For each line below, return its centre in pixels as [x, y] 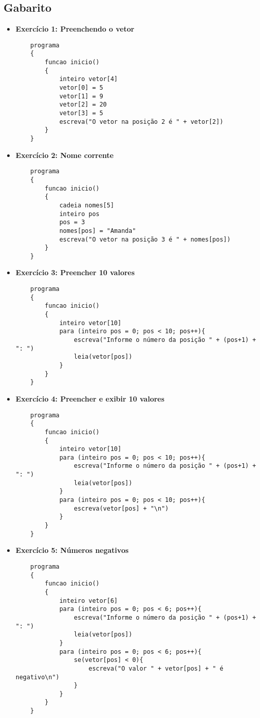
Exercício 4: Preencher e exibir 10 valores [90, 398]
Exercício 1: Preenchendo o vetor [75, 29]
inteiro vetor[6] [89, 601]
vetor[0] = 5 [81, 88]
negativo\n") [37, 677]
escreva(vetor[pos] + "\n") [121, 508]
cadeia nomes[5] [87, 205]
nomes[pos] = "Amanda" [98, 231]
